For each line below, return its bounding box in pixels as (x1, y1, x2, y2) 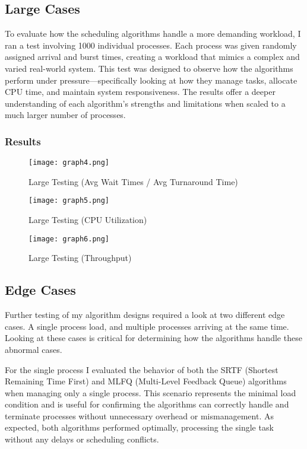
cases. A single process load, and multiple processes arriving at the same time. (5, 320, 289, 332)
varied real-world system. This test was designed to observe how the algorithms (5, 62, 293, 74)
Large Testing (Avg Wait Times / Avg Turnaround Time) (29, 175, 238, 187)
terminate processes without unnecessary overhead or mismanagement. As (5, 409, 274, 422)
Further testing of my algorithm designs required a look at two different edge (5, 308, 285, 321)
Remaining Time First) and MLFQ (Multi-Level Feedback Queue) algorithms (5, 375, 287, 387)
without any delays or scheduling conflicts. (5, 433, 159, 445)
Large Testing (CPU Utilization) (29, 214, 147, 226)
